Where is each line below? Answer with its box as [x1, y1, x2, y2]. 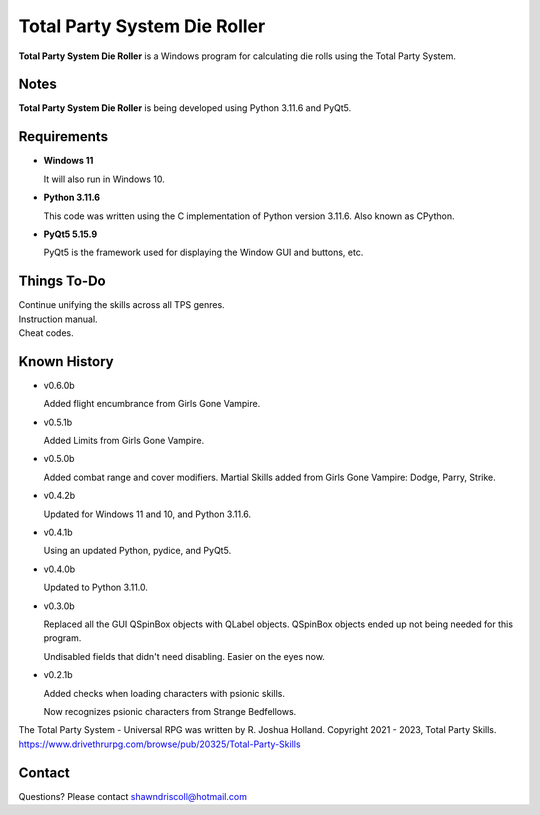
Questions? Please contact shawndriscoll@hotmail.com [18, 790, 247, 802]
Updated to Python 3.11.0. [43, 581, 149, 594]
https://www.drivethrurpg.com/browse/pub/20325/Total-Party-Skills [18, 738, 301, 750]
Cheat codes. [18, 327, 74, 339]
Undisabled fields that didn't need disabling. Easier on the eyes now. [43, 650, 325, 662]
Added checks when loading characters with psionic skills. [43, 687, 285, 699]
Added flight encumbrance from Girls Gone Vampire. [43, 398, 261, 410]
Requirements [18, 128, 109, 145]
